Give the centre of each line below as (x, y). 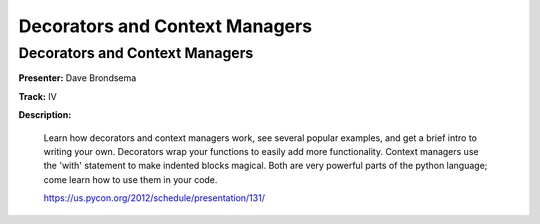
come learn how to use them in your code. (130, 179)
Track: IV (37, 96)
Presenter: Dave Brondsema (77, 78)
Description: (45, 115)
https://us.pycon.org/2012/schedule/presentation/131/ (154, 198)
